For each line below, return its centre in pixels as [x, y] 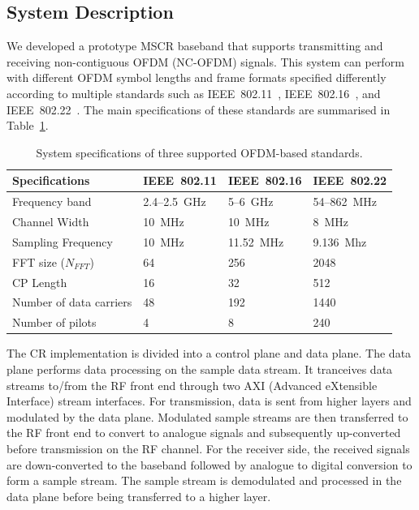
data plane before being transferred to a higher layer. [139, 496]
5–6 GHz [251, 201]
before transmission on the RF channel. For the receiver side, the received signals [208, 448]
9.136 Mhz [340, 241]
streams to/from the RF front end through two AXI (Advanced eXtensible [192, 385]
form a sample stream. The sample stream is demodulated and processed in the [204, 480]
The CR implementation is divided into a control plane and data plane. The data [209, 353]
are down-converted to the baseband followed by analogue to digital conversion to [209, 464]
